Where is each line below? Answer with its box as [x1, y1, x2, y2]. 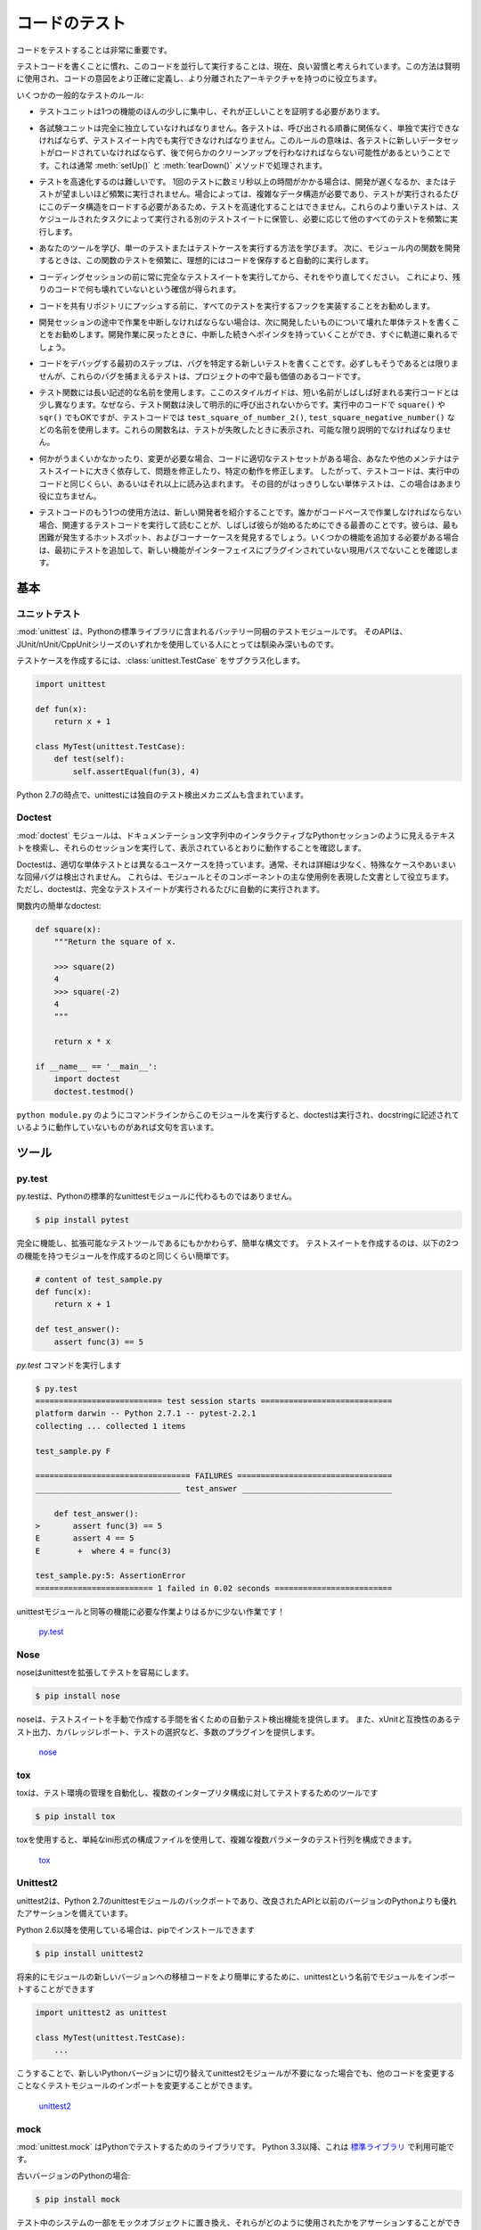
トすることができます [16, 1983, 95, 1994]
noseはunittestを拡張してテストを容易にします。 [16, 1667, 194, 1678]
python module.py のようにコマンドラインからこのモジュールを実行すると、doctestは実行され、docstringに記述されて [16, 1109, 461, 1119]
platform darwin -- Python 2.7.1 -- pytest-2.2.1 [35, 1408, 257, 1418]
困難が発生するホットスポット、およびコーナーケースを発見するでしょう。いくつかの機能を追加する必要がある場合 [38, 532, 460, 543]
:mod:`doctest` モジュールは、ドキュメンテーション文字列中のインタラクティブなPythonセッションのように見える [16, 830, 432, 840]
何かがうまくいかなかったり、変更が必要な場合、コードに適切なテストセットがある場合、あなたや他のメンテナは [38, 453, 452, 464]
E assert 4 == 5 [35, 1533, 135, 1543]
